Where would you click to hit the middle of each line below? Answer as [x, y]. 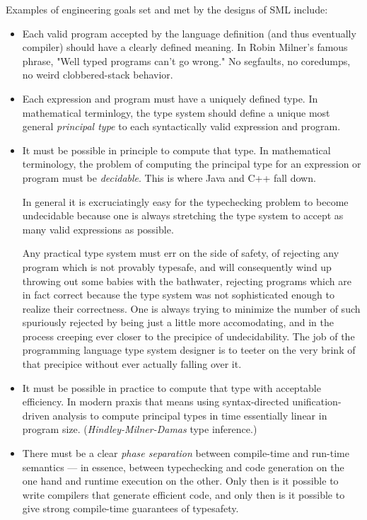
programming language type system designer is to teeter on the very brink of [189, 350]
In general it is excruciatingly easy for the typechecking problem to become [185, 201]
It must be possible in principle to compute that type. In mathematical [176, 150]
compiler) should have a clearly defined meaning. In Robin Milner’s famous [185, 47]
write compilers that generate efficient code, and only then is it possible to [183, 494]
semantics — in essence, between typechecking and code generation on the [183, 467]
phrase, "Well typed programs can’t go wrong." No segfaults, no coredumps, [186, 60]
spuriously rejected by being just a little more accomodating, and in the [178, 322]
